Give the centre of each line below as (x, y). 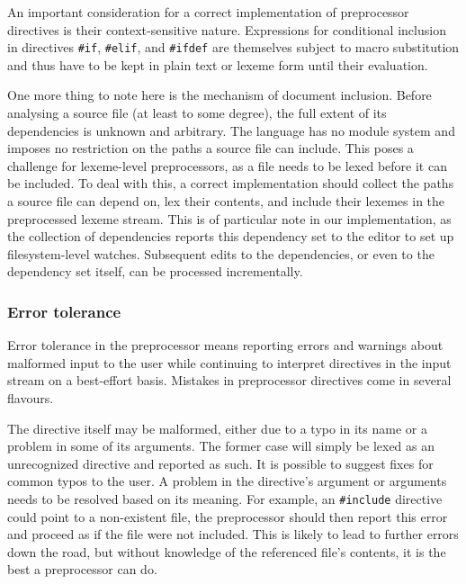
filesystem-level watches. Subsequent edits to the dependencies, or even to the (221, 253)
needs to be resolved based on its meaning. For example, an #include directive (225, 498)
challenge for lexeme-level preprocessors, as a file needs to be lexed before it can (227, 165)
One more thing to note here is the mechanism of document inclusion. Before (220, 95)
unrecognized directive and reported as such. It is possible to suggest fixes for (220, 463)
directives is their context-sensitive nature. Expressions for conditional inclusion (227, 29)
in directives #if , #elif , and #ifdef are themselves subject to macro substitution (233, 47)
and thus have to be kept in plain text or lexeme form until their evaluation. (218, 64)
